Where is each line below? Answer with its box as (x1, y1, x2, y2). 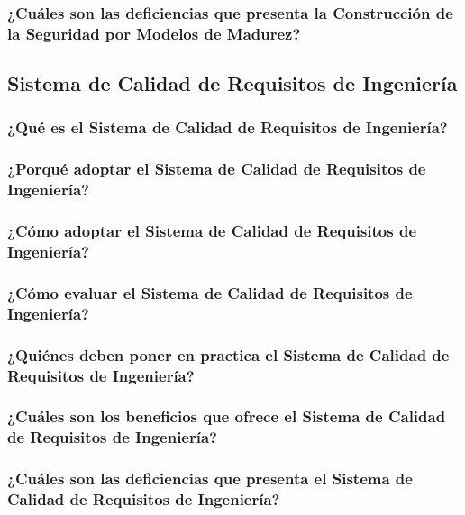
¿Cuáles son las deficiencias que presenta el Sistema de (7, 467, 413, 490)
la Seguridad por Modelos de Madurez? (7, 22, 301, 44)
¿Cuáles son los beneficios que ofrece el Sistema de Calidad (7, 405, 446, 428)
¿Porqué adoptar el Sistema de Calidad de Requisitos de (7, 158, 426, 180)
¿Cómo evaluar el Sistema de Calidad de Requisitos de (7, 281, 413, 303)
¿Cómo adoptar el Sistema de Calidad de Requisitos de (7, 220, 417, 242)
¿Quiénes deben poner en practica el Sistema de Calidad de (7, 343, 450, 366)
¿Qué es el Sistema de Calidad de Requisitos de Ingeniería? (7, 116, 448, 139)
